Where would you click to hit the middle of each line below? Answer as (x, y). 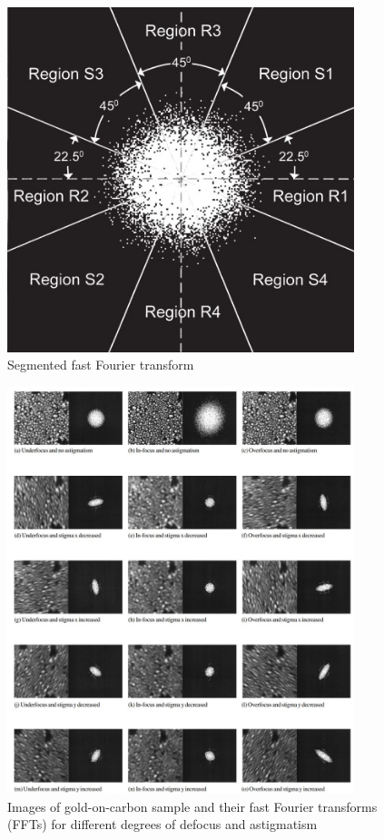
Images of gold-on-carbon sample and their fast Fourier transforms (192, 806)
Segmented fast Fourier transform (101, 365)
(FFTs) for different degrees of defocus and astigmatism (162, 824)
